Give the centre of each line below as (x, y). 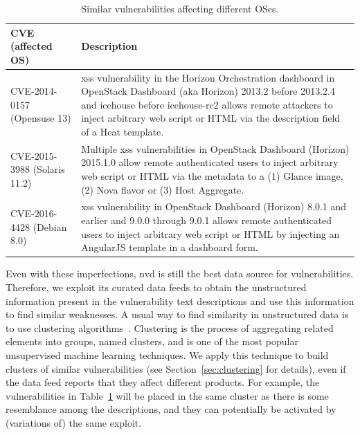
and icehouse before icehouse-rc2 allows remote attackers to (207, 104)
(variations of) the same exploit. (74, 422)
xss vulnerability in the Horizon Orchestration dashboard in (208, 77)
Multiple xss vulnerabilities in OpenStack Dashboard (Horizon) (215, 148)
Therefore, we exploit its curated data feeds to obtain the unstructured (156, 287)
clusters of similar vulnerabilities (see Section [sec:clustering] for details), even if (176, 368)
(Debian (50, 226)
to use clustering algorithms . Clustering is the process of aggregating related (170, 327)
